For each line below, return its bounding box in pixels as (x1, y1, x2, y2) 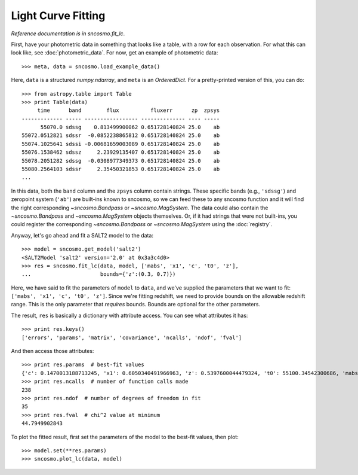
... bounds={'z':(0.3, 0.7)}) (21, 271, 176, 278)
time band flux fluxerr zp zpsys (37, 107, 220, 114)
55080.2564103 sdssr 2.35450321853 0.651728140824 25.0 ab (21, 166, 220, 173)
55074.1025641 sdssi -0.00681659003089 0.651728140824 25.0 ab (21, 141, 220, 147)
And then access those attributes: (11, 348, 94, 355)
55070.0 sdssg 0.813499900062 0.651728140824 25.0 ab (40, 124, 220, 131)
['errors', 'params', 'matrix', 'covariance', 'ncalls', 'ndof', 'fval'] (21, 334, 242, 341)
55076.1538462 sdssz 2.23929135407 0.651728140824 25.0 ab (21, 149, 220, 156)
